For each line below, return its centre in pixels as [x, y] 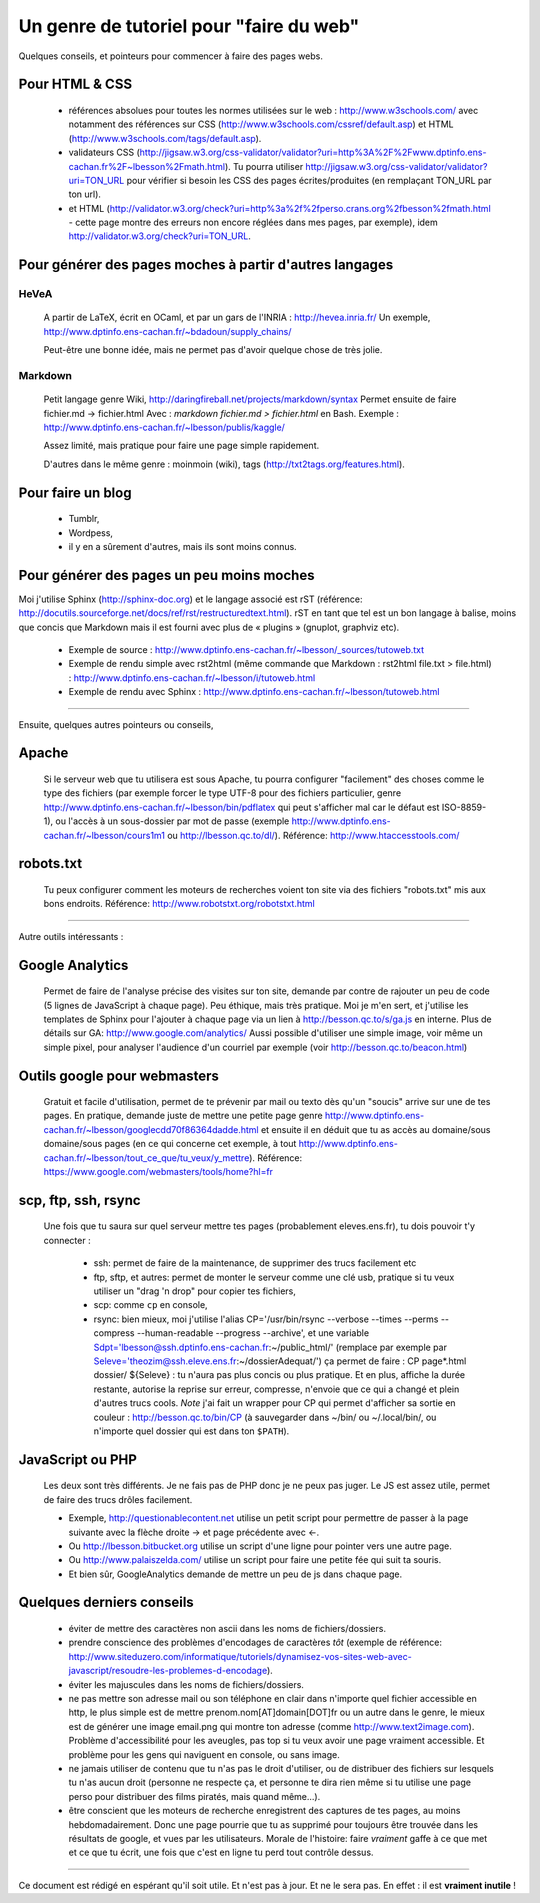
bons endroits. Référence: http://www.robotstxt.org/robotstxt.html [179, 904]
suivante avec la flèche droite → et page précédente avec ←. [194, 1532]
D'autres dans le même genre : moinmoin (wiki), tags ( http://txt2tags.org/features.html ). [224, 464]
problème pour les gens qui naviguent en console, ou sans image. [204, 1754]
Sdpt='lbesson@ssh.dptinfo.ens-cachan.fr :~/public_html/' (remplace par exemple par [270, 1347]
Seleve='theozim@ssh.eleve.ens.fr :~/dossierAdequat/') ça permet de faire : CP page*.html [280, 1361]
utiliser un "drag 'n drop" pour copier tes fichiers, [195, 1291]
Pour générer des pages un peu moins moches [166, 575]
